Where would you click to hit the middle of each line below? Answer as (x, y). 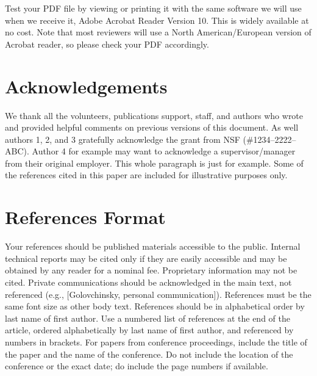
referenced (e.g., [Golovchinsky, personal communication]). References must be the (158, 294)
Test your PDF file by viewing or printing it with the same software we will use (153, 8)
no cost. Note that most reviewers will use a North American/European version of (158, 32)
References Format (85, 217)
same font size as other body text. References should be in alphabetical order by (155, 306)
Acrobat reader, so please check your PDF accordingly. (107, 44)
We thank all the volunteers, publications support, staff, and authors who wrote (154, 115)
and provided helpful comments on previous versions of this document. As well (152, 127)
